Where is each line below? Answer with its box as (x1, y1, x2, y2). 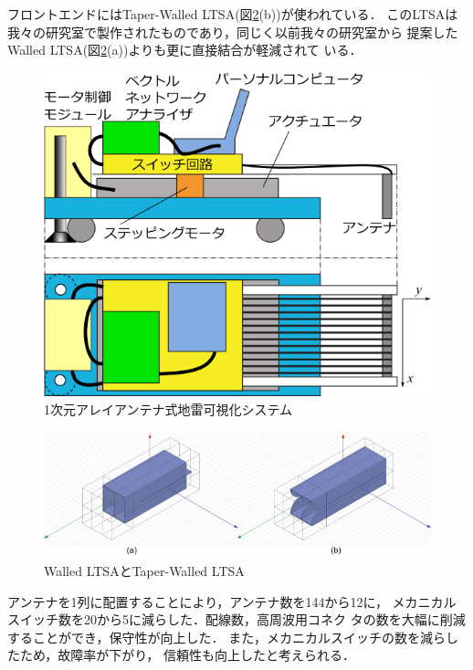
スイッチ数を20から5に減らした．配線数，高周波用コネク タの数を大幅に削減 (7, 610, 466, 629)
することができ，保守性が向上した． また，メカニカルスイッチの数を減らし (7, 627, 458, 646)
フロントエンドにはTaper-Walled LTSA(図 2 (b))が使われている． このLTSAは (7, 5, 458, 23)
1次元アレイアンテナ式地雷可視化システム (44, 399, 293, 418)
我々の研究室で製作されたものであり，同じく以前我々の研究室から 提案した (7, 22, 458, 41)
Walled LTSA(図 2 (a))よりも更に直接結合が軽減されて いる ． (7, 40, 363, 59)
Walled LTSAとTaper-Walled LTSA (44, 561, 245, 581)
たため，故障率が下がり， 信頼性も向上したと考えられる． (7, 645, 355, 665)
